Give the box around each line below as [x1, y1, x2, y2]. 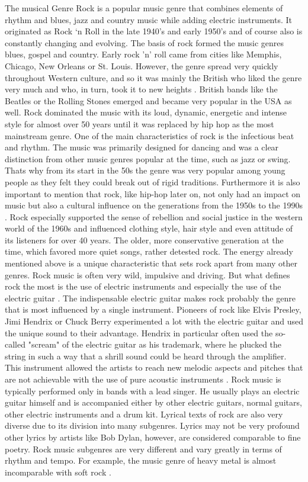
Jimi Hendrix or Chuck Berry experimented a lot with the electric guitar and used [5, 315, 303, 327]
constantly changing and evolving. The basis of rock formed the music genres [5, 36, 284, 49]
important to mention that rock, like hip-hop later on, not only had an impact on [5, 187, 301, 200]
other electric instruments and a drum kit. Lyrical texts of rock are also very [5, 407, 283, 420]
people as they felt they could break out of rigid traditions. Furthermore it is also [5, 175, 300, 188]
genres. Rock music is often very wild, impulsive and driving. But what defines [5, 268, 290, 281]
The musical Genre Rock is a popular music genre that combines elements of [5, 2, 283, 14]
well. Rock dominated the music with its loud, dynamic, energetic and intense [5, 106, 287, 118]
